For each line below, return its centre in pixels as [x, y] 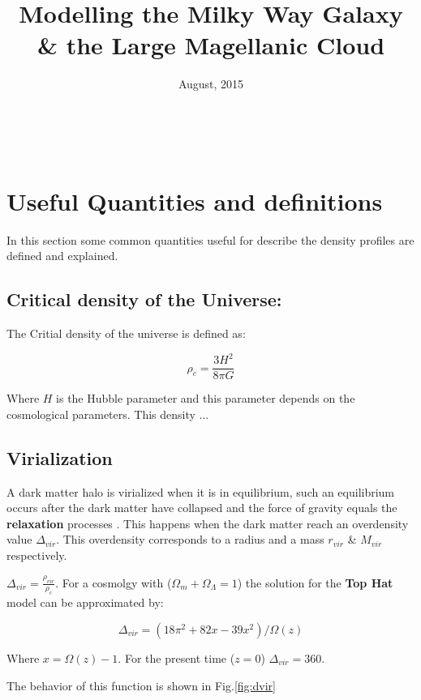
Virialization [60, 457]
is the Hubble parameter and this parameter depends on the [206, 398]
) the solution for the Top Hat [315, 582]
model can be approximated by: [85, 602]
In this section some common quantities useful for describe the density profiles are [210, 239]
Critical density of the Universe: [144, 299]
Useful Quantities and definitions [195, 201]
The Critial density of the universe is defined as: [126, 333]
